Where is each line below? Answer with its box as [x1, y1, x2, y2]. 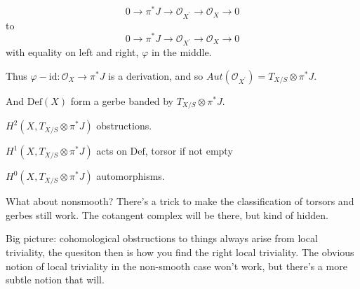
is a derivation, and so [108, 68, 204, 83]
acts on [96, 143, 127, 158]
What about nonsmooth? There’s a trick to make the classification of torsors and [6, 194, 354, 209]
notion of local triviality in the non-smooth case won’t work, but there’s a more [6, 258, 347, 273]
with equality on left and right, [6, 45, 139, 59]
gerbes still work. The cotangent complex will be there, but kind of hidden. [6, 207, 328, 222]
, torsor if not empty [145, 143, 233, 158]
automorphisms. [96, 169, 165, 183]
